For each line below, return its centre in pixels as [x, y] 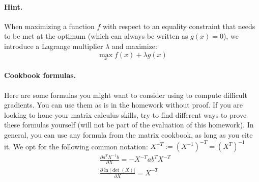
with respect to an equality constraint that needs [179, 26]
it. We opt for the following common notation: [76, 146]
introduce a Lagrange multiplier [54, 46]
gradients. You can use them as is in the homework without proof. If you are [124, 105]
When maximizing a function [49, 26]
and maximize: [134, 46]
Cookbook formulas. [40, 75]
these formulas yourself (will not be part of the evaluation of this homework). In [129, 125]
